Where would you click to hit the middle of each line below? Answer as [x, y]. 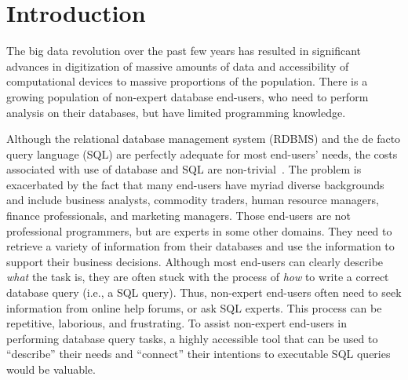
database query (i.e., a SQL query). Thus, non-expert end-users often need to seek [204, 292]
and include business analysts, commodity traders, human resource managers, [193, 200]
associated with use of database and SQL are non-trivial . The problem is [184, 169]
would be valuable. [51, 369]
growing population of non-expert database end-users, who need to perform [188, 96]
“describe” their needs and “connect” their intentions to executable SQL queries [199, 354]
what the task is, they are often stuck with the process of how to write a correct [198, 277]
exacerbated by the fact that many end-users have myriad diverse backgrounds [195, 184]
